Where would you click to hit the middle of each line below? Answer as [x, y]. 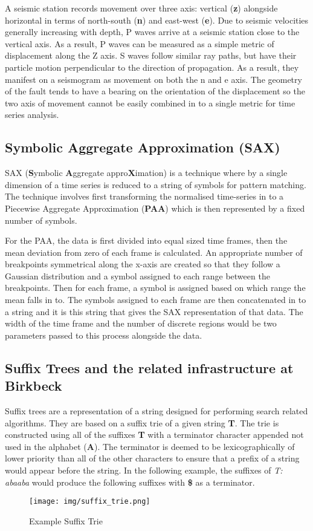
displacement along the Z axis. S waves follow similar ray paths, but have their [151, 55]
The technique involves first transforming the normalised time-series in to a [144, 196]
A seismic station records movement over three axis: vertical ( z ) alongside [141, 8]
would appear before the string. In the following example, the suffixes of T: [144, 470]
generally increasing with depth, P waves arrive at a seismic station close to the [152, 32]
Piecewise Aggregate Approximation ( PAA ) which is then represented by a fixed [155, 208]
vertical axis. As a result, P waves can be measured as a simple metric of [140, 43]
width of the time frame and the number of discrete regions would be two [141, 323]
